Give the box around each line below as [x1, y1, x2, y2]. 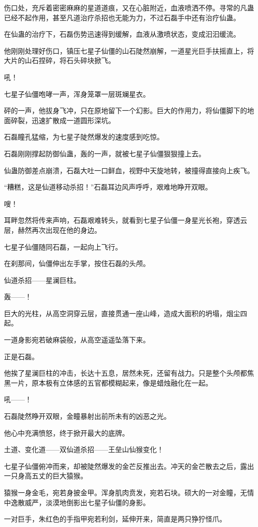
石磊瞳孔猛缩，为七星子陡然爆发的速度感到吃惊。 [4, 132, 164, 142]
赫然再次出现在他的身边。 [17, 224, 101, 235]
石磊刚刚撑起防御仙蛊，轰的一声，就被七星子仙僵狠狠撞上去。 [4, 148, 205, 158]
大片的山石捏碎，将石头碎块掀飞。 [4, 55, 115, 66]
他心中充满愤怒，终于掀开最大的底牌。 [4, 427, 129, 438]
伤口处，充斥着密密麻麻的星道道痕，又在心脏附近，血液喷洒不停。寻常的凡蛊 [4, 2, 254, 12]
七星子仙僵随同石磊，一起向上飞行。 [4, 241, 122, 252]
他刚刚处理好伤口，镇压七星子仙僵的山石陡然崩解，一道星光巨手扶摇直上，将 [4, 45, 254, 56]
